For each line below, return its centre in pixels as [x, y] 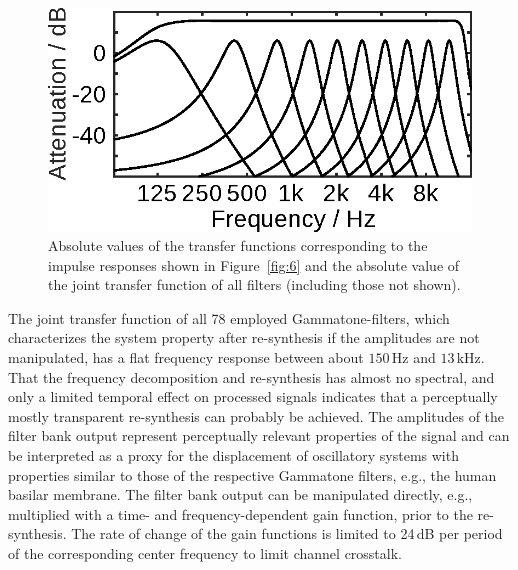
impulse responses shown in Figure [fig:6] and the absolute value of [254, 264]
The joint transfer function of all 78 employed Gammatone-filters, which [229, 317]
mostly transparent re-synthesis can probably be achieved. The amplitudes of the [256, 415]
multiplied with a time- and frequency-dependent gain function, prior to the [240, 513]
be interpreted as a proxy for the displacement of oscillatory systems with [233, 455]
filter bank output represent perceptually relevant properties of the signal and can [259, 435]
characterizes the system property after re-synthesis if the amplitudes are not [244, 337]
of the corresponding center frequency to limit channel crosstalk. [205, 553]
